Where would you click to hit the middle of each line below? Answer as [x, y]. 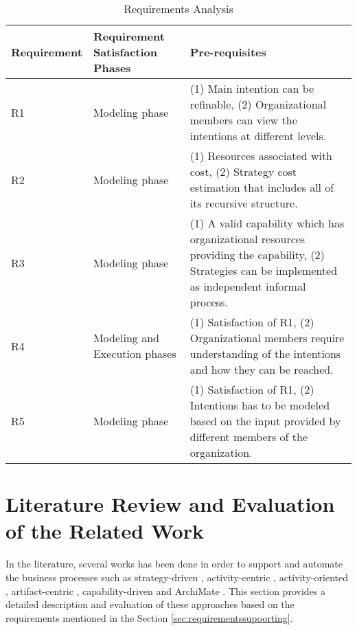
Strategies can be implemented [264, 270]
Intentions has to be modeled [260, 405]
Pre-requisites [228, 52]
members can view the [243, 120]
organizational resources [247, 239]
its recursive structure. [244, 203]
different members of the [249, 437]
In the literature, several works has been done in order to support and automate [174, 564]
